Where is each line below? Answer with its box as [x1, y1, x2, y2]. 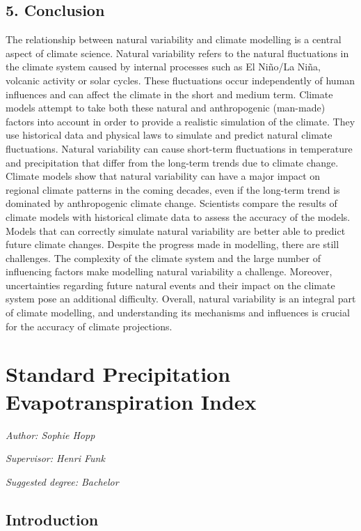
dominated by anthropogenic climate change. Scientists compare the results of [6, 196, 337, 210]
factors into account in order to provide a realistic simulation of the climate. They [6, 114, 355, 128]
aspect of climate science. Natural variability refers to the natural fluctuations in [6, 45, 349, 60]
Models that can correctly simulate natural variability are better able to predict [6, 223, 346, 238]
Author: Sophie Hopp [6, 427, 95, 442]
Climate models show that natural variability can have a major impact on [6, 169, 321, 183]
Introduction [6, 508, 99, 530]
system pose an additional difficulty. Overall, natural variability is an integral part [6, 291, 356, 306]
